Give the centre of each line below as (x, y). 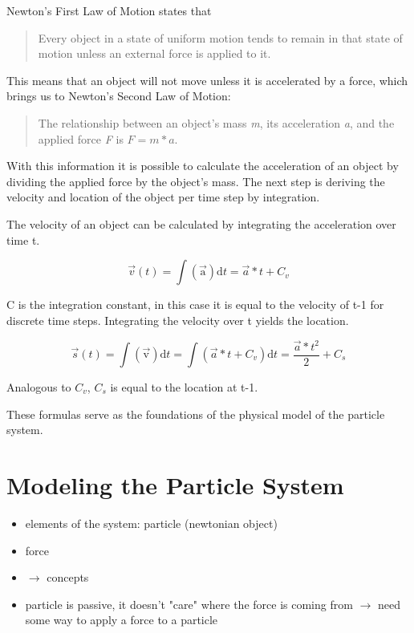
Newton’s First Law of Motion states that (109, 10)
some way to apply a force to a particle (122, 620)
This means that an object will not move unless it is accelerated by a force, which (207, 80)
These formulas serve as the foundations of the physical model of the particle (196, 414)
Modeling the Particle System (175, 484)
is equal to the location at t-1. (184, 387)
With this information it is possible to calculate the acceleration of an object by (203, 166)
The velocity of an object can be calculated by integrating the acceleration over (201, 223)
